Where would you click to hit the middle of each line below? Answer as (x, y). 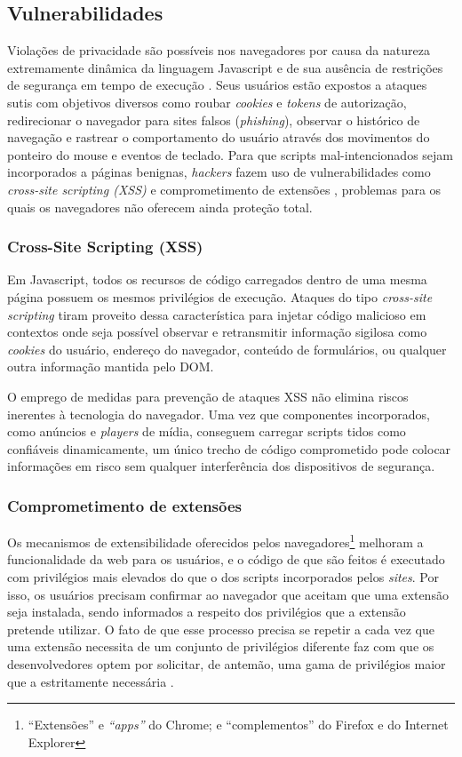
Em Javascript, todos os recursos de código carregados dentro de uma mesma (217, 279)
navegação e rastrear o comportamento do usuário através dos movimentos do (219, 137)
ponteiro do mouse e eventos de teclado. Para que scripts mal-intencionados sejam (230, 154)
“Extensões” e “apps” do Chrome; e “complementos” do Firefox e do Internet (238, 725)
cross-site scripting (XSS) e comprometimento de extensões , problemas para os (224, 189)
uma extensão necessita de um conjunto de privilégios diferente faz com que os (221, 646)
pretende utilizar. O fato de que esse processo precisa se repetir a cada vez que (221, 629)
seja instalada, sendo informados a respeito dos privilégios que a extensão (207, 612)
